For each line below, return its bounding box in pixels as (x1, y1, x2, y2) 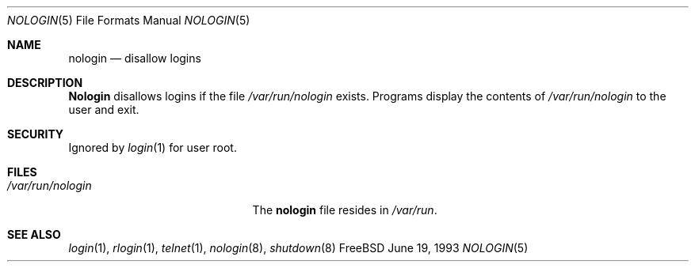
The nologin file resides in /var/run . (252, 203, 437, 217)
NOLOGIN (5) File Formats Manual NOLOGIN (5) (7, 13, 250, 27)
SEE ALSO (7, 228, 61, 241)
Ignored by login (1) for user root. (68, 141, 237, 154)
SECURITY (7, 127, 64, 141)
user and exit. (68, 103, 139, 116)
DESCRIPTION (7, 76, 83, 89)
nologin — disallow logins (68, 51, 201, 65)
